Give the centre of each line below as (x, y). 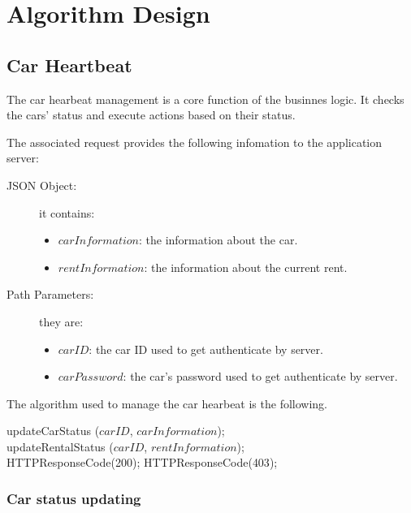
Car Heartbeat (69, 65)
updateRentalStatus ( (60, 446)
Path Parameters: (50, 294)
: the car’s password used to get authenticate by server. (260, 376)
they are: (61, 321)
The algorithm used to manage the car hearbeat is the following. (167, 403)
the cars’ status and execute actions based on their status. (151, 115)
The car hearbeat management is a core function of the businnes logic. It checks (205, 99)
